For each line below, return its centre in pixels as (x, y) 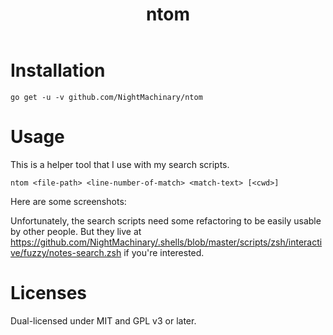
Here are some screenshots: (68, 201)
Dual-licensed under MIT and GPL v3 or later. (103, 320)
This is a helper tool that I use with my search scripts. (120, 164)
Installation (58, 70)
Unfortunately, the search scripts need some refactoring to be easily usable (166, 220)
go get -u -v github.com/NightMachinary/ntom (106, 97)
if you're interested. (164, 252)
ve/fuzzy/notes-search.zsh (66, 252)
